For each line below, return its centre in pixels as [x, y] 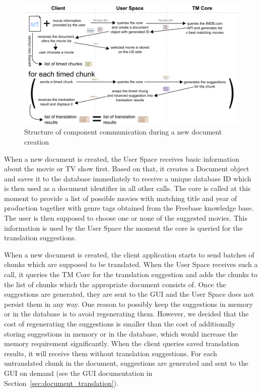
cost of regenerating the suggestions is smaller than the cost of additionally [120, 323]
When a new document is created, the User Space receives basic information [122, 158]
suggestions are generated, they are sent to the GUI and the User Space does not [129, 294]
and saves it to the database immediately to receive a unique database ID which [128, 178]
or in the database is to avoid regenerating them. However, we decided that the [126, 314]
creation [37, 141]
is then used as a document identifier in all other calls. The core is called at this [127, 188]
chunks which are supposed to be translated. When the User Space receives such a [131, 264]
